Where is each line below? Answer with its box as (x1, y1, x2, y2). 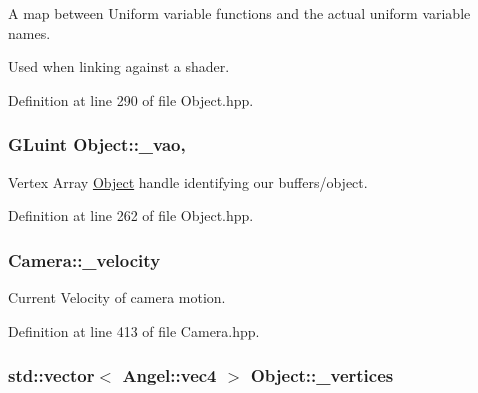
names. (8, 22, 51, 43)
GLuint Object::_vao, (8, 132, 186, 157)
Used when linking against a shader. (8, 56, 230, 77)
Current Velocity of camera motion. (8, 287, 226, 307)
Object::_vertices (250, 363, 394, 388)
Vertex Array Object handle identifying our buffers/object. (8, 171, 368, 192)
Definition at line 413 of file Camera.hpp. (8, 320, 260, 341)
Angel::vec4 (122, 363, 217, 388)
